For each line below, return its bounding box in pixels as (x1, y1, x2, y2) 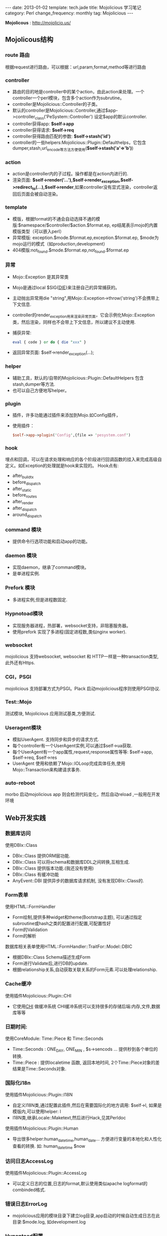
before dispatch (12, 479, 41, 486)
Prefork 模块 (5, 584, 35, 591)
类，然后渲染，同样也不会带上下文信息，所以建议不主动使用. (12, 319, 136, 325)
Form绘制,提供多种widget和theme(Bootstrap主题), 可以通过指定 (12, 914, 143, 920)
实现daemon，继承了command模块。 (12, 564, 89, 570)
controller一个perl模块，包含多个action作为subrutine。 (12, 95, 124, 101)
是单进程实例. (12, 570, 40, 577)
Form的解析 (12, 933, 36, 939)
